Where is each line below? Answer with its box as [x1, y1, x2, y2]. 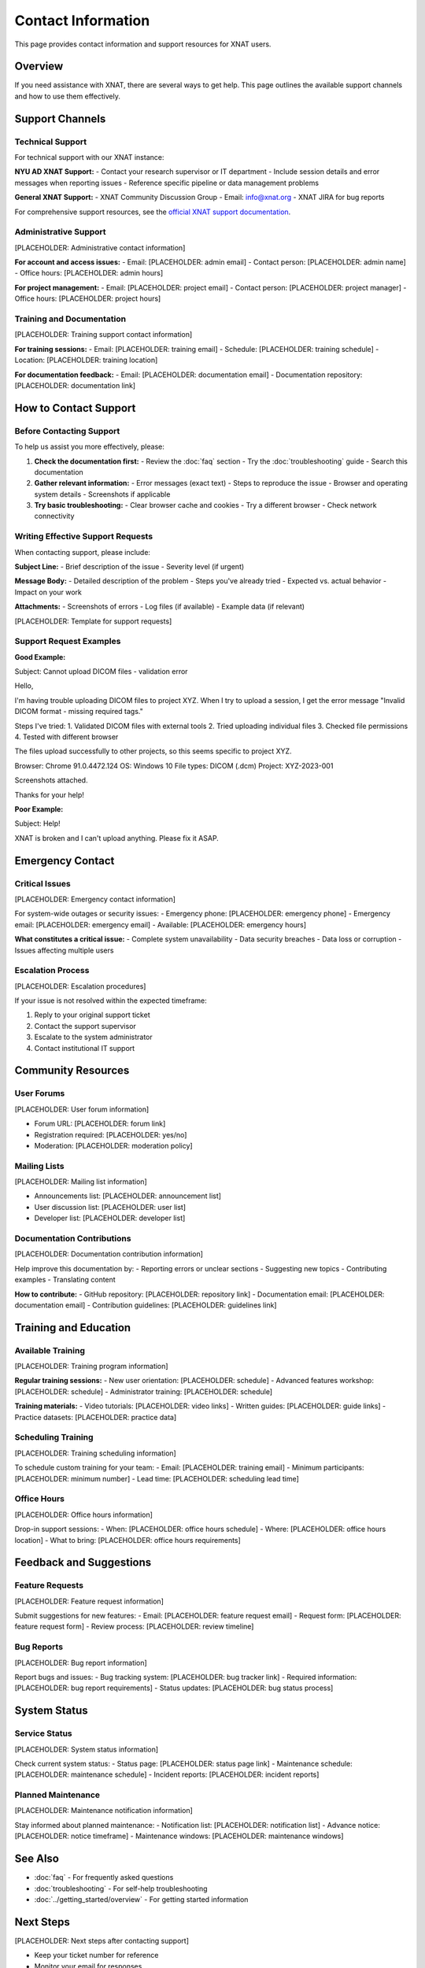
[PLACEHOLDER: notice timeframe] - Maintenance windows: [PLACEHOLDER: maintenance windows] [14, 1831, 344, 1841]
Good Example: [14, 652, 66, 661]
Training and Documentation [14, 313, 126, 324]
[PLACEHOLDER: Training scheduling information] [14, 1448, 176, 1458]
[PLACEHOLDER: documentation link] [14, 380, 136, 390]
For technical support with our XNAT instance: [14, 153, 164, 161]
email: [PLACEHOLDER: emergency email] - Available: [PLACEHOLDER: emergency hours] [14, 919, 307, 929]
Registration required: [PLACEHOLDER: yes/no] [34, 1130, 187, 1139]
